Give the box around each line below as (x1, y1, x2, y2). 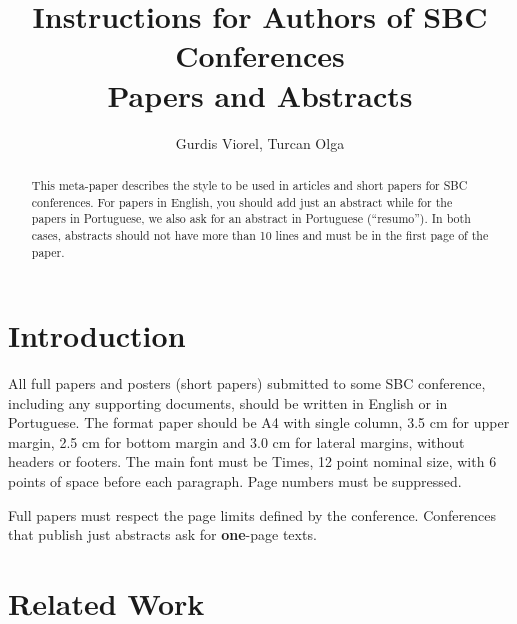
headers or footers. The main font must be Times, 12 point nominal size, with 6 (8, 451, 497, 472)
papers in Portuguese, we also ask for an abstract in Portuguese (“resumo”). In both (31, 210, 471, 227)
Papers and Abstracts (107, 74, 413, 115)
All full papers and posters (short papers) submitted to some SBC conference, (8, 373, 486, 394)
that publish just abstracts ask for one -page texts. (8, 524, 317, 545)
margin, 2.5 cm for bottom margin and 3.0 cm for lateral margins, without (8, 431, 465, 452)
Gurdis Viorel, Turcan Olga (175, 132, 345, 153)
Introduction (8, 315, 186, 356)
